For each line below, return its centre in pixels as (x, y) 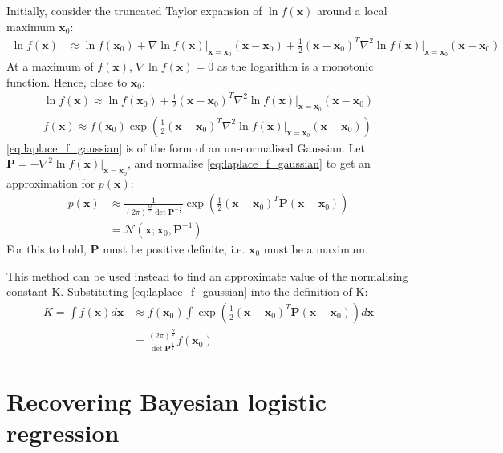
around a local (352, 10)
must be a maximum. (316, 248)
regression (63, 433)
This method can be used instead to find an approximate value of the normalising (207, 275)
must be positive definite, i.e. (174, 248)
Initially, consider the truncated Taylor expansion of (134, 10)
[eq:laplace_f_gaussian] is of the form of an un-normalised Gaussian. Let (186, 147)
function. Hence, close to (67, 81)
